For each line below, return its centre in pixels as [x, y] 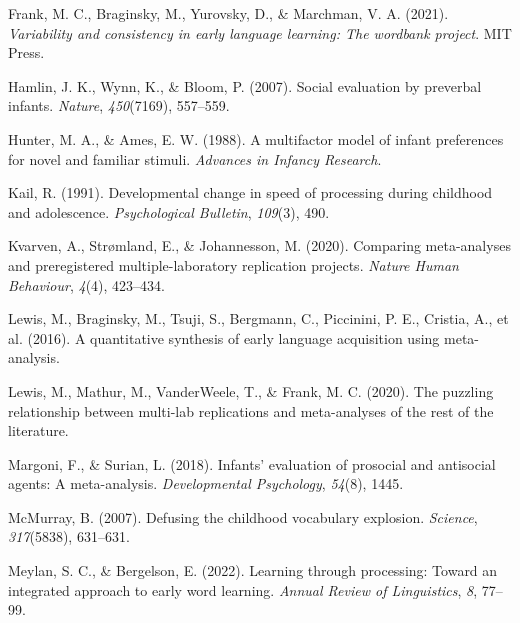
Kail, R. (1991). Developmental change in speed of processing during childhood [250, 192]
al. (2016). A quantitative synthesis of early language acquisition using [224, 337]
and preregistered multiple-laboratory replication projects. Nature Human [233, 264]
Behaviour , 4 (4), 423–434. [86, 284]
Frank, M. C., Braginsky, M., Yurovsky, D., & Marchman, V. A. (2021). [228, 13]
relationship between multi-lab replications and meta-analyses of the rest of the [251, 410]
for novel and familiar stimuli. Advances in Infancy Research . [195, 158]
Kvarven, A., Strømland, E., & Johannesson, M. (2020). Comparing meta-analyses [259, 245]
